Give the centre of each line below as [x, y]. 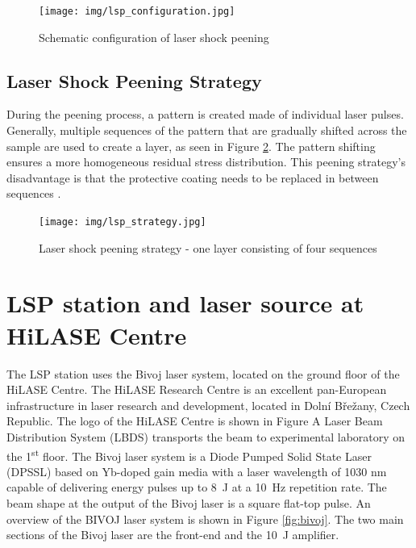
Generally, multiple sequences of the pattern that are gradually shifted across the [207, 130]
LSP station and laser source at [185, 303]
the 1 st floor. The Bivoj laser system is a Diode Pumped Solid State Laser [189, 454]
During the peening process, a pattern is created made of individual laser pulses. [205, 114]
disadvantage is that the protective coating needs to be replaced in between [193, 177]
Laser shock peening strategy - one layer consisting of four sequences [208, 247]
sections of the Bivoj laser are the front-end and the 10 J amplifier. [173, 535]
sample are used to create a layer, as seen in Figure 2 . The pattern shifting [191, 146]
